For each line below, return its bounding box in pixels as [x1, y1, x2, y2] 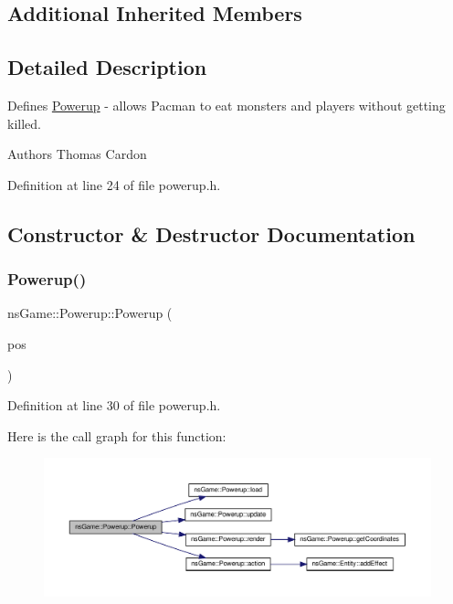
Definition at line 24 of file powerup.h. [7, 175, 221, 194]
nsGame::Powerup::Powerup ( [7, 303, 173, 323]
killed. [7, 113, 41, 132]
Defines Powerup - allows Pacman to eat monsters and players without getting [7, 95, 446, 114]
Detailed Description [7, 53, 207, 81]
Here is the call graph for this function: [7, 426, 226, 445]
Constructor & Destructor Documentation [7, 219, 416, 248]
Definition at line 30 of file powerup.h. [7, 396, 221, 415]
